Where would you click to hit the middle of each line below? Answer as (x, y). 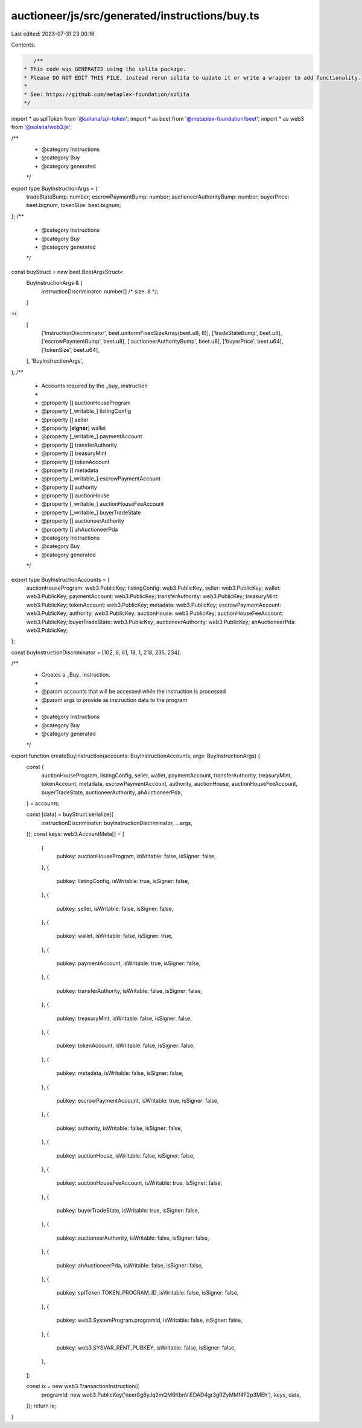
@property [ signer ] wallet (74, 428)
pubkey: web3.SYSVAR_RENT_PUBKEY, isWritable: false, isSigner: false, (146, 1348)
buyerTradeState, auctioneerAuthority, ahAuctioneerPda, (112, 792)
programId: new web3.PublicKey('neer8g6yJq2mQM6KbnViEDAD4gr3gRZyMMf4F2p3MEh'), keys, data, (171, 1395)
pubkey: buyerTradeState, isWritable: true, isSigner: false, (128, 1211)
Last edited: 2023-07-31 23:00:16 (53, 34)
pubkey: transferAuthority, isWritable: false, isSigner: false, (129, 990)
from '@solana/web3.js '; (42, 127)
